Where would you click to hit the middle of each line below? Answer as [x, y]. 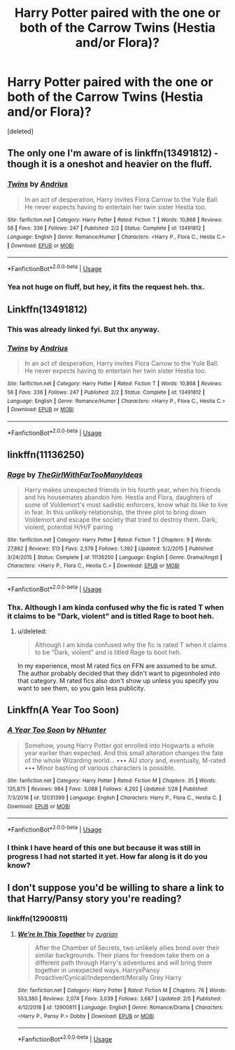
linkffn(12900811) [38, 919]
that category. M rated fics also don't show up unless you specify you [118, 680]
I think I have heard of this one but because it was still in [104, 848]
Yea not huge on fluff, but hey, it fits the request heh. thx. [106, 286]
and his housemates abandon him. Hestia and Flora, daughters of [119, 497]
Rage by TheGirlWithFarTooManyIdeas [75, 475]
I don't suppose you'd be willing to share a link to [116, 888]
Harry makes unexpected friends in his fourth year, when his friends [122, 490]
